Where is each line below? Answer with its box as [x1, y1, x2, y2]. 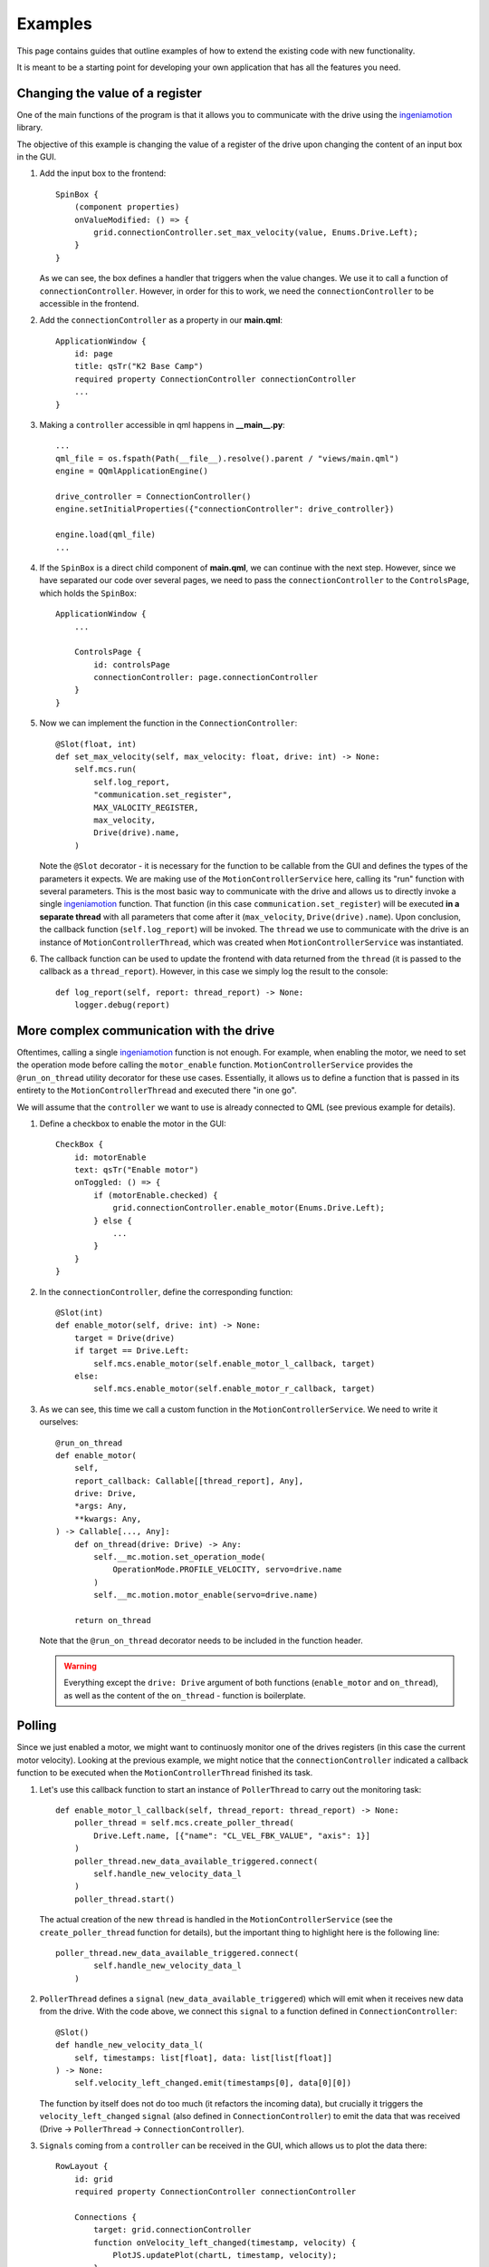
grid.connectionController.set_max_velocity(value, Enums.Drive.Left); [93, 227, 418, 238]
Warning [63, 1660, 97, 1671]
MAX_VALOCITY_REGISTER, [93, 803, 199, 812]
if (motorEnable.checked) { [93, 1190, 218, 1201]
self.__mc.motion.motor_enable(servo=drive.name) [93, 1590, 319, 1601]
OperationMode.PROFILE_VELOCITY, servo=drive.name [112, 1564, 342, 1575]
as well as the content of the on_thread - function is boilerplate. [63, 1689, 307, 1700]
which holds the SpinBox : [39, 588, 138, 598]
